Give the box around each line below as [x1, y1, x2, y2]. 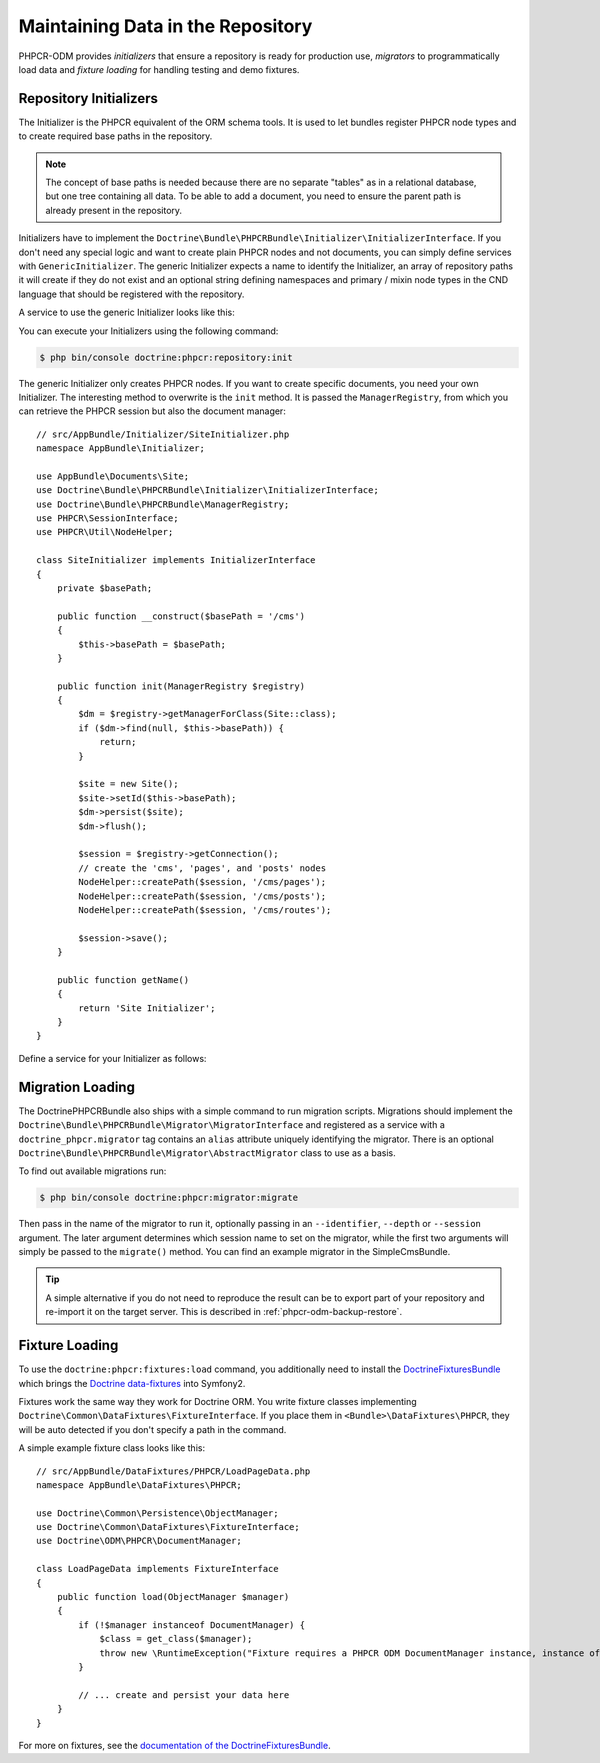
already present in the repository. [45, 204, 183, 216]
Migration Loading [18, 1078, 135, 1095]
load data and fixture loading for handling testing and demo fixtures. [18, 63, 300, 75]
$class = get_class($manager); [99, 1633, 253, 1645]
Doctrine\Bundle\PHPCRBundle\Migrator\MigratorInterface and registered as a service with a [18, 1119, 445, 1131]
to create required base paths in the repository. [18, 130, 213, 142]
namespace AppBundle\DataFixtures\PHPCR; [36, 1479, 242, 1490]
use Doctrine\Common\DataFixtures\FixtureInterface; [36, 1521, 300, 1533]
